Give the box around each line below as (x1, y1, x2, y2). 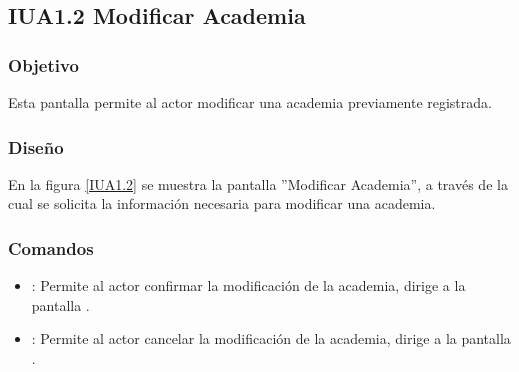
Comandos (8, 235, 94, 260)
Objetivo (8, 52, 79, 77)
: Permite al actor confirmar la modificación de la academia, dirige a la (31, 275, 466, 296)
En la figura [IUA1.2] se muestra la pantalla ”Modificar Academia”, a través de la (8, 173, 508, 194)
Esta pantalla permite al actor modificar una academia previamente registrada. (8, 92, 492, 112)
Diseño (8, 134, 64, 159)
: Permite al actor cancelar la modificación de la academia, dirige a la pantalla (31, 328, 511, 349)
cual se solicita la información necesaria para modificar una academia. (8, 193, 436, 214)
